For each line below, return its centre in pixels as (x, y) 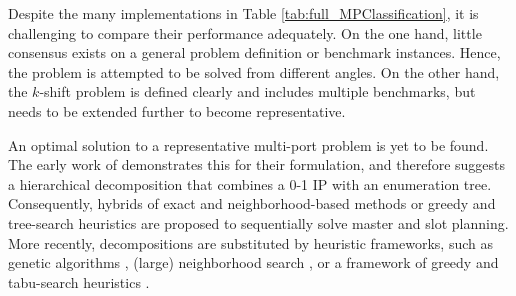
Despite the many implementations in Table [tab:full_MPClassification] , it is (243, 13)
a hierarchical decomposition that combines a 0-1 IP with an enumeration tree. (250, 183)
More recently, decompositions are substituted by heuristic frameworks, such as (250, 242)
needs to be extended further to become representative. (177, 110)
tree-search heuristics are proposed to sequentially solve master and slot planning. (258, 222)
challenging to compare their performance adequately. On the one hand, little (245, 32)
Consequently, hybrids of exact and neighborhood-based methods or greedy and (252, 203)
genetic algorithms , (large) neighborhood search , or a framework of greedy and (253, 262)
